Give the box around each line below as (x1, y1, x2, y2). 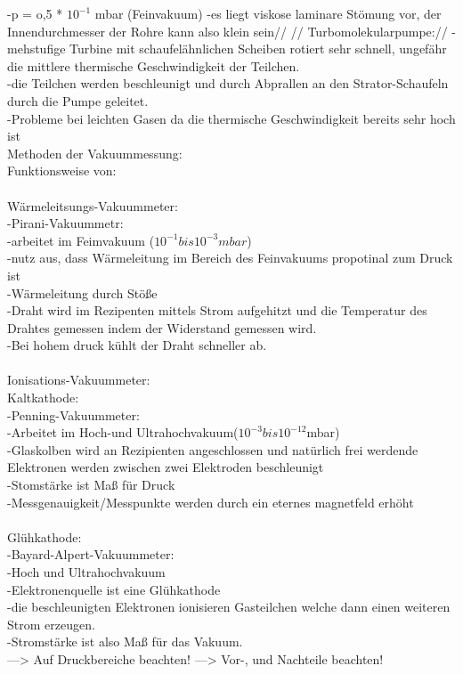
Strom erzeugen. (7, 614, 95, 633)
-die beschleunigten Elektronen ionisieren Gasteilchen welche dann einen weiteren (7, 597, 451, 616)
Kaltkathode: (7, 388, 79, 407)
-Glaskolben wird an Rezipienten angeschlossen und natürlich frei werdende (7, 440, 418, 459)
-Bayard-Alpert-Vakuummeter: (7, 545, 175, 564)
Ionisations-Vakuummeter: (7, 370, 150, 389)
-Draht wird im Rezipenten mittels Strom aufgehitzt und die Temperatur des (7, 301, 427, 320)
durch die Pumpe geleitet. (7, 91, 149, 110)
